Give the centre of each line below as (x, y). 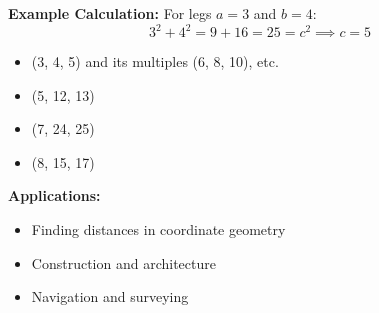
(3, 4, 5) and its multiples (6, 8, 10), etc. (155, 61)
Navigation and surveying (110, 296)
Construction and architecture (123, 262)
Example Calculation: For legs (110, 13)
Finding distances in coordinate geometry (158, 229)
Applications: (54, 195)
